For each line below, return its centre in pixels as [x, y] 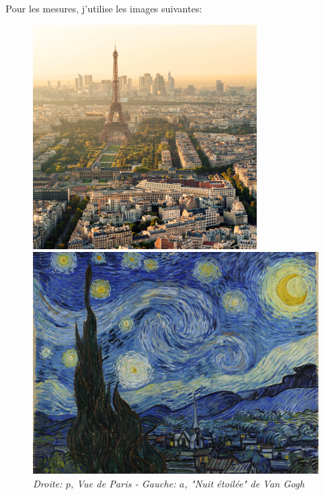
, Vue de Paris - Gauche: [123, 484]
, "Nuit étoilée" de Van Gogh [244, 484]
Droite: [48, 484]
